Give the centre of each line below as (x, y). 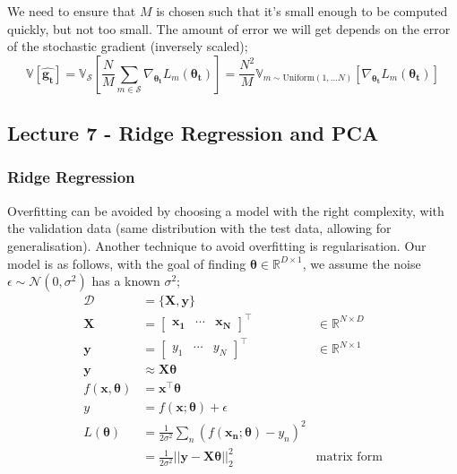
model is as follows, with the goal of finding (127, 263)
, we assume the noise (362, 263)
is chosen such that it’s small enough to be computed (302, 11)
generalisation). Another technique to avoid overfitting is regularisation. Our (217, 245)
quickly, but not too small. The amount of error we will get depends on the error (229, 28)
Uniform (298, 78)
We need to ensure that (72, 11)
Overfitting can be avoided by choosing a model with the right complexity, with (226, 210)
